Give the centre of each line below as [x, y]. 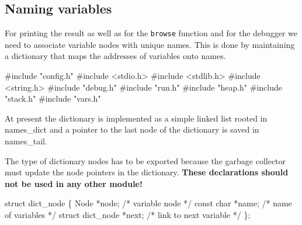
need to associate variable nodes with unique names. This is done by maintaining [150, 44]
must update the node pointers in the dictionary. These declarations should [147, 172]
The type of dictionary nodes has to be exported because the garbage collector [145, 160]
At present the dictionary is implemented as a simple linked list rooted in [136, 118]
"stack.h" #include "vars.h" [53, 98]
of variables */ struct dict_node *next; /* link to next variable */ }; [128, 214]
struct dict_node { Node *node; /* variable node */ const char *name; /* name [148, 203]
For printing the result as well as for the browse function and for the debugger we [151, 33]
